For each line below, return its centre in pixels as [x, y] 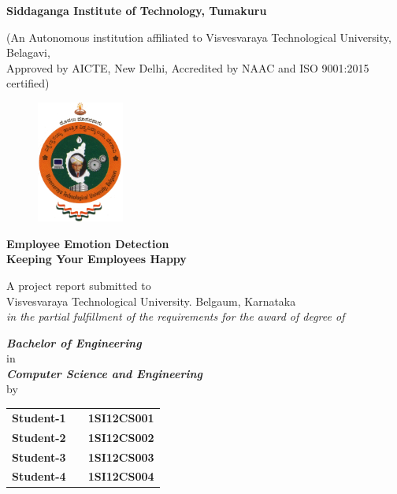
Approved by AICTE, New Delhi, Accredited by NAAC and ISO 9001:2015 [188, 67]
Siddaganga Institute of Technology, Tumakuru [137, 10]
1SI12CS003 [121, 457]
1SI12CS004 [121, 476]
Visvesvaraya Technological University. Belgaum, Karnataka [151, 301]
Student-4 [39, 476]
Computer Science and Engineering [104, 373]
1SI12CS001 [121, 417]
